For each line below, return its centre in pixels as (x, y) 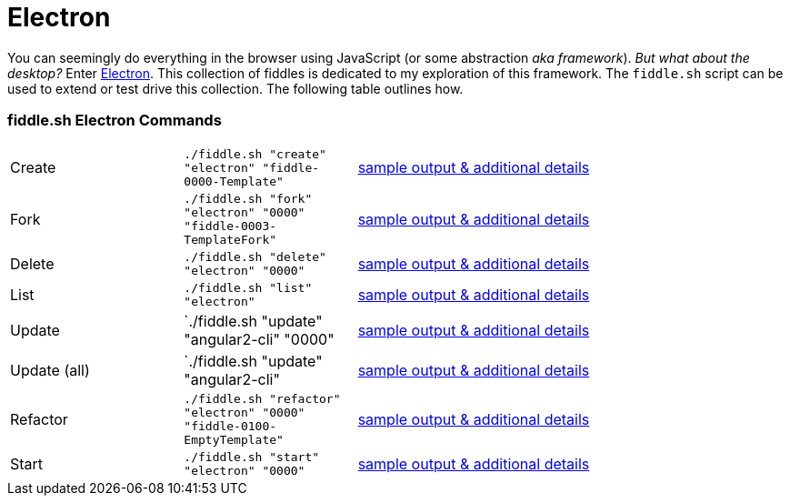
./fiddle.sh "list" (248, 287)
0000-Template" (234, 181)
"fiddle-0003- (230, 226)
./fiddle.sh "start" (252, 457)
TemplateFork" (230, 239)
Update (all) (50, 370)
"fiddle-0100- (230, 426)
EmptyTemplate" (234, 439)
